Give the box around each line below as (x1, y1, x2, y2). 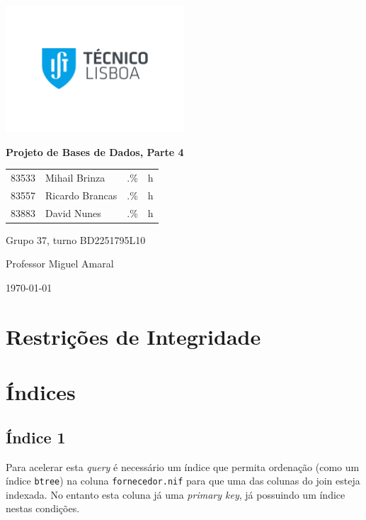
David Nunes (45, 205, 101, 220)
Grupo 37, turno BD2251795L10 (6, 232, 146, 247)
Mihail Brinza (45, 170, 105, 185)
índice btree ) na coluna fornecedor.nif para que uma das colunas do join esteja (6, 473, 360, 488)
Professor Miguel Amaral (6, 256, 114, 271)
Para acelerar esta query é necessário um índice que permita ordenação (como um (6, 459, 360, 474)
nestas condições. (6, 501, 80, 516)
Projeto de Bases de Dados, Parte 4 (6, 144, 184, 159)
